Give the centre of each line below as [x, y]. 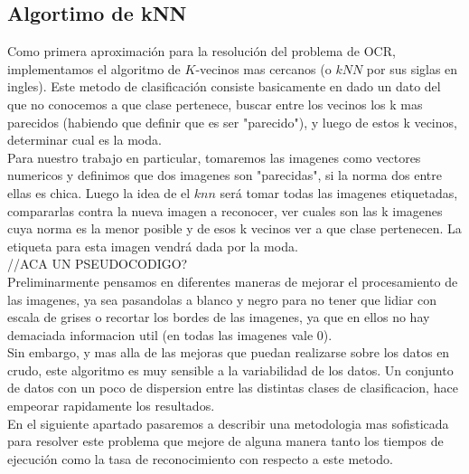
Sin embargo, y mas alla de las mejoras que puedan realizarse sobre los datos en [229, 352]
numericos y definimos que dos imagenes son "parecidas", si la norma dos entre [225, 175]
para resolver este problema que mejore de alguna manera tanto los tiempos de [225, 441]
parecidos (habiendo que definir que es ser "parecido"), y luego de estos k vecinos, [232, 122]
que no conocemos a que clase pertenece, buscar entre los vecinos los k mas [215, 104]
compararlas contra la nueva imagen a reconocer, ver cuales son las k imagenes [225, 210]
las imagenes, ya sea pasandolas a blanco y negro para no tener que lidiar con [222, 299]
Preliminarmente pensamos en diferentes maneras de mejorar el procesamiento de [233, 281]
